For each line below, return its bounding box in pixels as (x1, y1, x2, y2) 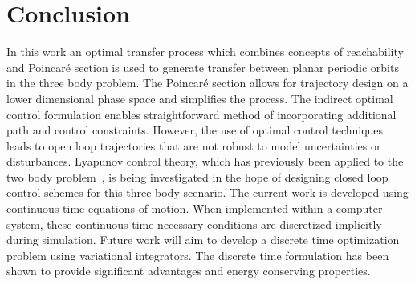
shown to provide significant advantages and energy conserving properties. (6, 262, 371, 279)
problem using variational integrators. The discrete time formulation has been (6, 246, 389, 263)
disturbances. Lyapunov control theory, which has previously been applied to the (6, 153, 404, 170)
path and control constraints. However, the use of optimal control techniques (6, 122, 384, 138)
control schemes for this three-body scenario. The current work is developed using (6, 184, 409, 201)
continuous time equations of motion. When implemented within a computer (6, 200, 383, 217)
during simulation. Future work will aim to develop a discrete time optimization (6, 231, 400, 248)
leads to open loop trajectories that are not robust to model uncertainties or (6, 137, 381, 154)
